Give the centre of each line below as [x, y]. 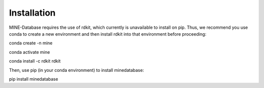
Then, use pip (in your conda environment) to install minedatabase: [77, 70]
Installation [32, 13]
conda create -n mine [31, 43]
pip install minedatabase [33, 79]
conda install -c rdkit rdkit [35, 61]
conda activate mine [30, 52]
